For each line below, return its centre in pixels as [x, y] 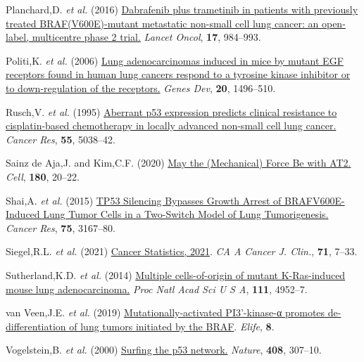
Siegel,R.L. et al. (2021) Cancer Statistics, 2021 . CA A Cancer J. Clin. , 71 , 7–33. [182, 251]
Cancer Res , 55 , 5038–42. [61, 139]
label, [18, 37]
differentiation [36, 326]
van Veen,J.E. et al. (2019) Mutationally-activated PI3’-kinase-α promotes [165, 312]
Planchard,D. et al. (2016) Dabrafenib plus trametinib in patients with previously [182, 9]
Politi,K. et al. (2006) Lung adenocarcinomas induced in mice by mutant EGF [175, 60]
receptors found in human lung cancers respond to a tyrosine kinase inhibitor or [178, 74]
